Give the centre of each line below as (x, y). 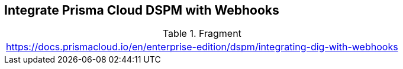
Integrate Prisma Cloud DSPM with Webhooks (142, 10)
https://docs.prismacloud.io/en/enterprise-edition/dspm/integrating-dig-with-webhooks (202, 47)
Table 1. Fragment (202, 34)
